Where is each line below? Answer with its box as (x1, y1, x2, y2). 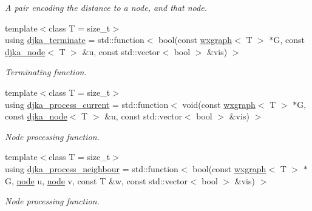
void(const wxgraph (182, 98, 256, 110)
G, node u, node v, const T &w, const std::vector (5, 174, 188, 187)
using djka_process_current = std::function (5, 98, 169, 110)
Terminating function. (5, 65, 87, 78)
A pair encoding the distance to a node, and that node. (5, 1, 207, 13)
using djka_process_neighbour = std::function (5, 162, 178, 175)
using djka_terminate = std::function (5, 33, 144, 46)
